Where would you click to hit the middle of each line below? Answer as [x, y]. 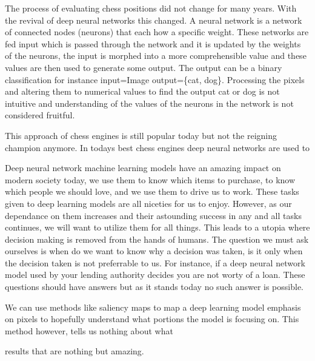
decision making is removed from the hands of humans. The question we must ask [157, 239]
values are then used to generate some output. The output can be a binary [144, 67]
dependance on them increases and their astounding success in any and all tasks [153, 215]
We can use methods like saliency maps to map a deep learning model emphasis [153, 307]
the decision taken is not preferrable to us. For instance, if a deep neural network [155, 262]
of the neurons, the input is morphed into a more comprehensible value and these [156, 56]
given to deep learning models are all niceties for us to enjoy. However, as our [148, 203]
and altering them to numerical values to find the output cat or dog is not [142, 91]
